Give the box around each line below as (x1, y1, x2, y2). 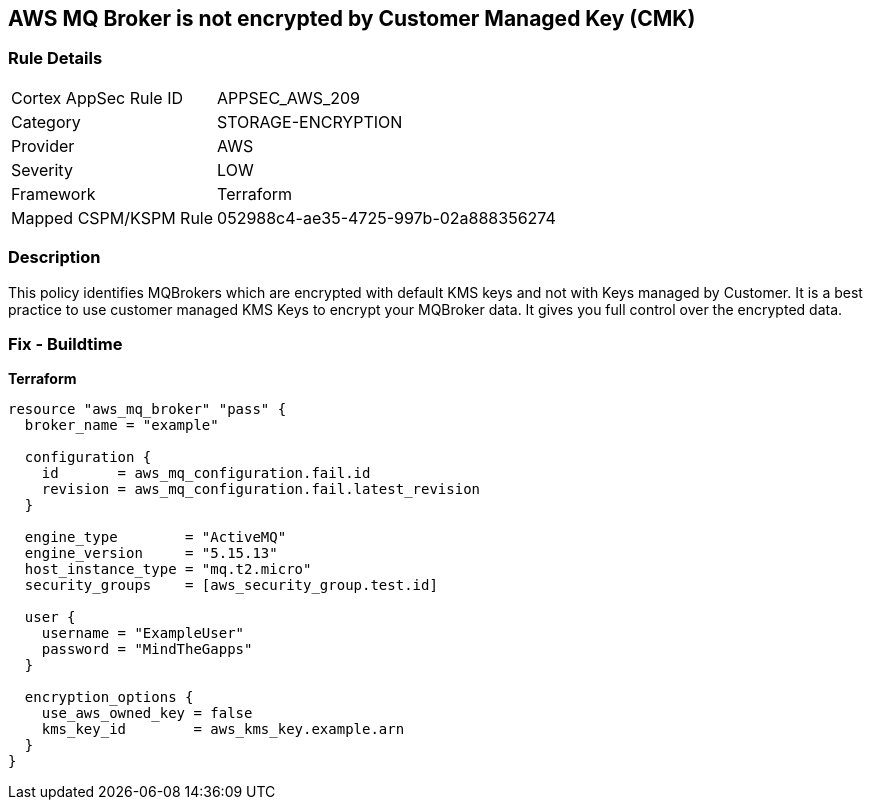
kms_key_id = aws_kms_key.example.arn (41, 721, 405, 738)
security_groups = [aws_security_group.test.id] (24, 577, 438, 594)
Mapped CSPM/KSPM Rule (11, 207, 214, 228)
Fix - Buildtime (8, 333, 123, 354)
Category (11, 111, 81, 132)
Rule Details (8, 48, 103, 69)
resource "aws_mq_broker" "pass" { (8, 401, 287, 418)
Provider (11, 135, 75, 156)
